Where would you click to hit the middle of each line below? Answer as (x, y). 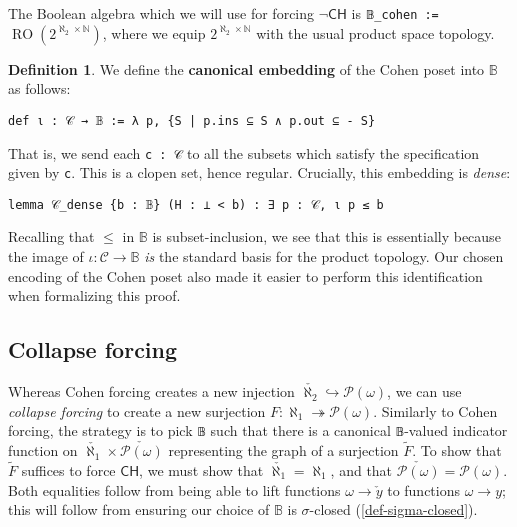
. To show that (457, 450)
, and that (361, 469)
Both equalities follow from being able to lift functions (174, 489)
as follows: (39, 88)
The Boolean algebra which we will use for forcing (161, 13)
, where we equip (154, 32)
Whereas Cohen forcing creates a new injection (151, 391)
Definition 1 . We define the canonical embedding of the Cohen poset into (246, 68)
